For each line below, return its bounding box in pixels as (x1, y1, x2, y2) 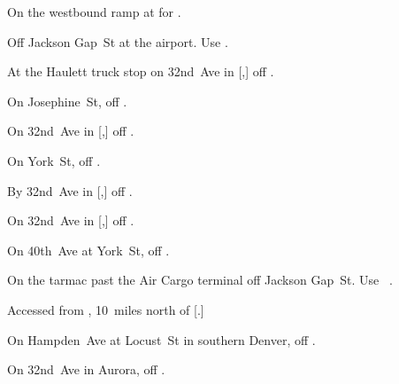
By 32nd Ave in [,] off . (7, 181, 133, 200)
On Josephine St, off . (7, 91, 127, 110)
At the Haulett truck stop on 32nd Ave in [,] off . (7, 62, 274, 81)
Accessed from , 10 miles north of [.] (7, 300, 204, 318)
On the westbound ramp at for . (7, 3, 181, 20)
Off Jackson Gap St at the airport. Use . (7, 32, 228, 51)
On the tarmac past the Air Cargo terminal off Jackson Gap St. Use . (7, 270, 393, 289)
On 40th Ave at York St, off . (7, 240, 170, 259)
